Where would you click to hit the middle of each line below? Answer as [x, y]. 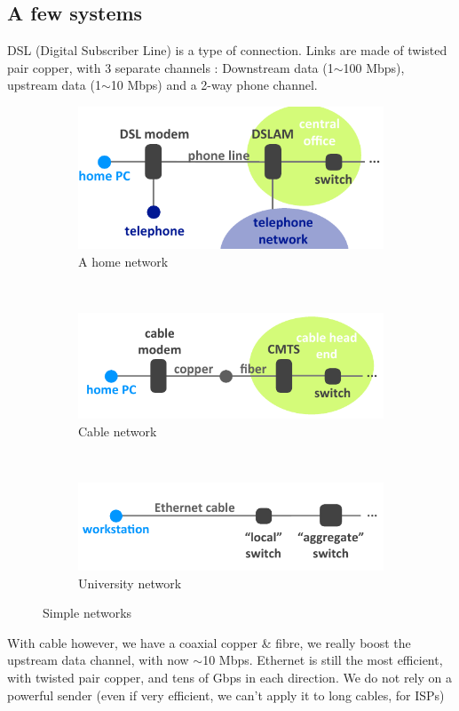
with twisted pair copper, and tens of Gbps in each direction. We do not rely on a [230, 678]
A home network [123, 262]
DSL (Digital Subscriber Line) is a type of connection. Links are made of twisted [227, 50]
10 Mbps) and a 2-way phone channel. [214, 85]
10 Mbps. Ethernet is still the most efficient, [323, 660]
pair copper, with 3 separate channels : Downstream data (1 [170, 67]
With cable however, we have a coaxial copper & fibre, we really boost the [209, 642]
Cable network [118, 431]
